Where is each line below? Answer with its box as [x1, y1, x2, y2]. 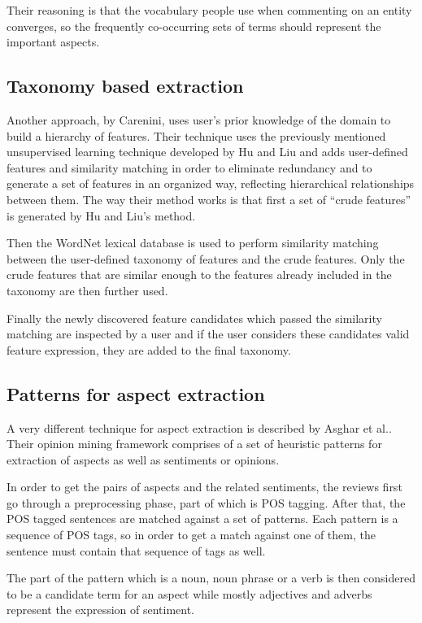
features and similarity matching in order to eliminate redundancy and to [7, 159, 372, 176]
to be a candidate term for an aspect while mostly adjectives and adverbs [7, 585, 372, 602]
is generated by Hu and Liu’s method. [7, 207, 196, 224]
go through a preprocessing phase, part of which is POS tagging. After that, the [7, 494, 406, 511]
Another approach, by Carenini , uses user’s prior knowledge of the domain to [7, 111, 391, 128]
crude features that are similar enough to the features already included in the [7, 266, 392, 283]
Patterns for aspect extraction [7, 381, 265, 406]
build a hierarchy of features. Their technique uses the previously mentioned [7, 127, 386, 144]
